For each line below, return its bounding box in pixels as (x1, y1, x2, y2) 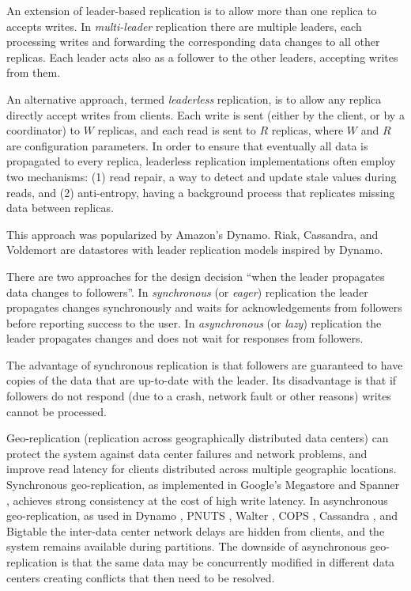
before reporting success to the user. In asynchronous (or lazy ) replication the (6, 314, 382, 331)
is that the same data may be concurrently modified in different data (61, 554, 395, 570)
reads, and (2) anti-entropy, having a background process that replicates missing (6, 184, 395, 200)
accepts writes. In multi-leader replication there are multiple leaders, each (6, 17, 362, 34)
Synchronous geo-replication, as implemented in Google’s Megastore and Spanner (6, 476, 400, 493)
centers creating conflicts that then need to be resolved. (6, 569, 275, 585)
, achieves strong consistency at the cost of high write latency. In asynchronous (6, 491, 388, 508)
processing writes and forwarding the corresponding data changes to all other (6, 33, 380, 50)
